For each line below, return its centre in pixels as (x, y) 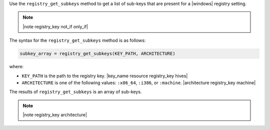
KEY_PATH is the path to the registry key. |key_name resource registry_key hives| (105, 76)
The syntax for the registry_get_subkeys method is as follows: (77, 40)
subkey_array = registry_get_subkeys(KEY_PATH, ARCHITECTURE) (97, 54)
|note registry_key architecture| (55, 115)
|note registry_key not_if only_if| (55, 26)
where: (16, 67)
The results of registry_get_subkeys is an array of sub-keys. (75, 92)
